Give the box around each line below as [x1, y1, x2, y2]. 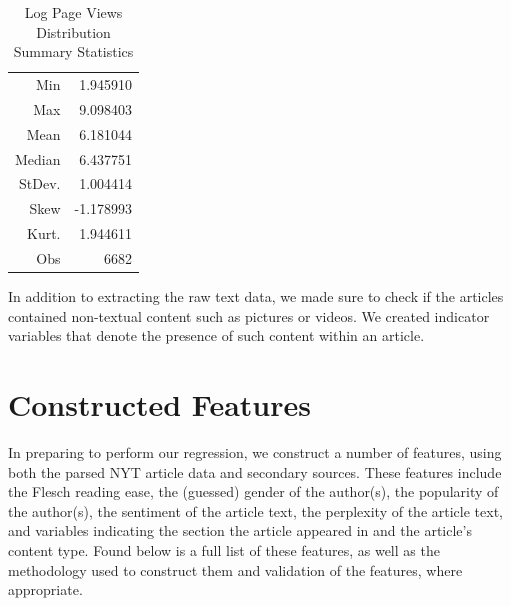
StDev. [19, 173, 61, 194]
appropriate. [8, 579, 83, 600]
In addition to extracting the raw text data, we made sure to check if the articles [8, 286, 504, 307]
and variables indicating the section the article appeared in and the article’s [8, 520, 472, 541]
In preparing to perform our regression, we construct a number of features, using [8, 441, 502, 462]
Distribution [36, 21, 111, 42]
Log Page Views [24, 2, 123, 22]
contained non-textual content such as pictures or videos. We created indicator [8, 305, 490, 326]
